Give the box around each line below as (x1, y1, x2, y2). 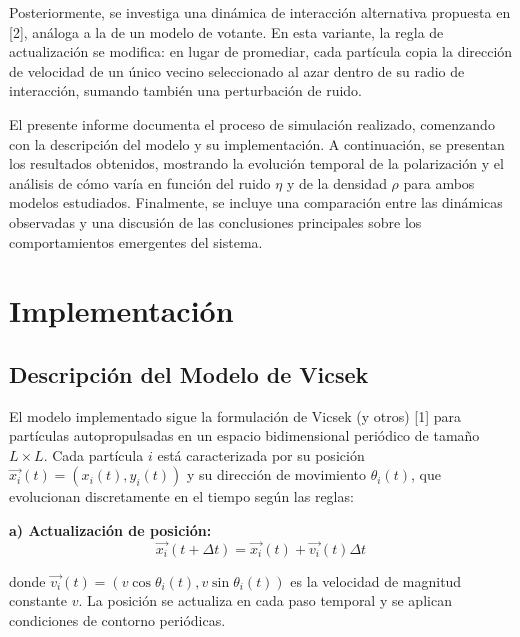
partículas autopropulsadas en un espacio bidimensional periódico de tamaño (9, 425, 480, 446)
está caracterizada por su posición (157, 444, 365, 465)
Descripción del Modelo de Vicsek (9, 358, 369, 389)
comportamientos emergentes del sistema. (9, 231, 263, 252)
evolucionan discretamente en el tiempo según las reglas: (9, 486, 354, 507)
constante (9, 590, 68, 611)
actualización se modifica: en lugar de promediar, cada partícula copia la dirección (9, 41, 513, 62)
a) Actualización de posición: (9, 520, 212, 541)
